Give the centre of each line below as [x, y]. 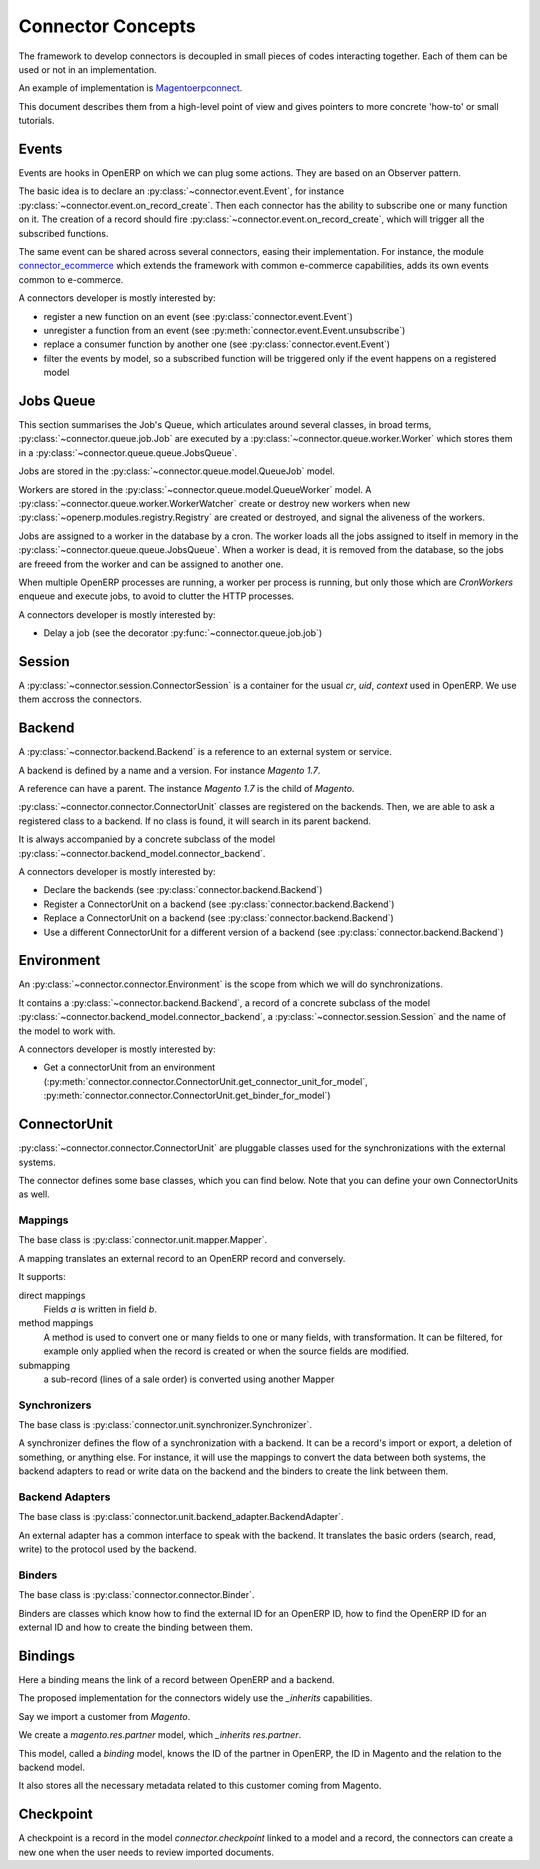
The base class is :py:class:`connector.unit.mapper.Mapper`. [143, 1240]
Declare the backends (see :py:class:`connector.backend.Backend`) [183, 890]
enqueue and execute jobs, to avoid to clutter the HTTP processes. [156, 596]
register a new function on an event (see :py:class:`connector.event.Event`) [198, 316]
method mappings [56, 1323]
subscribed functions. [63, 233]
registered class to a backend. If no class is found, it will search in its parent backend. [195, 821]
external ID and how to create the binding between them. [136, 1627]
